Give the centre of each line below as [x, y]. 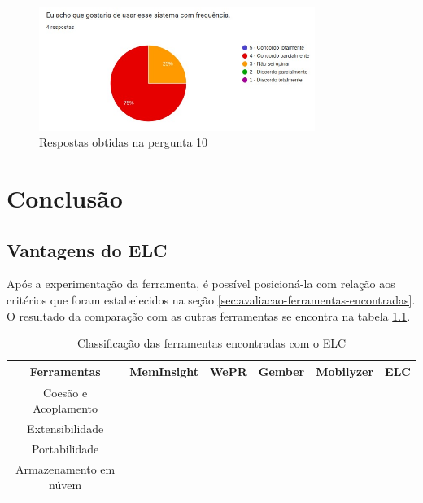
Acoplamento [65, 408]
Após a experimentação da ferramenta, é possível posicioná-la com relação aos [201, 284]
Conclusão [65, 198]
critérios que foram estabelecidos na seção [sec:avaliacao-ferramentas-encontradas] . [211, 300]
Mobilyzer [345, 371]
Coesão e [65, 392]
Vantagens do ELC [87, 249]
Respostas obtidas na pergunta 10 [124, 142]
